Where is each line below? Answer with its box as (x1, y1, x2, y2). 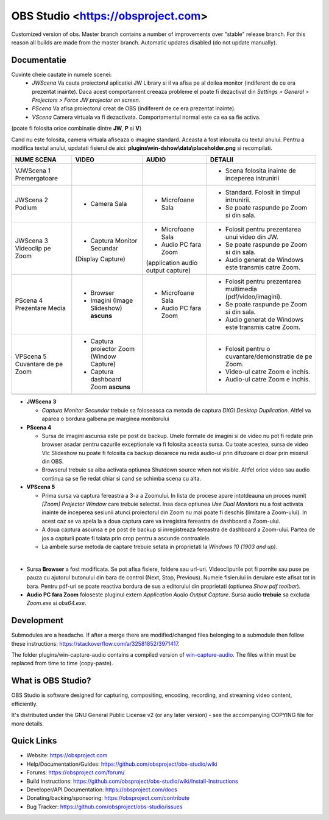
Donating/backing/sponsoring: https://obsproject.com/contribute (26, 794, 190, 802)
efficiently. (11, 700, 38, 707)
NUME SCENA (15, 155, 57, 164)
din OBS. (41, 458, 64, 465)
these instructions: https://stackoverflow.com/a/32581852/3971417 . (11, 640, 180, 647)
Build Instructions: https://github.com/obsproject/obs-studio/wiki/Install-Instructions (26, 777, 238, 785)
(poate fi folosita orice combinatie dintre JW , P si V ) (11, 125, 142, 132)
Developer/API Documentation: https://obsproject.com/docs (26, 786, 177, 793)
